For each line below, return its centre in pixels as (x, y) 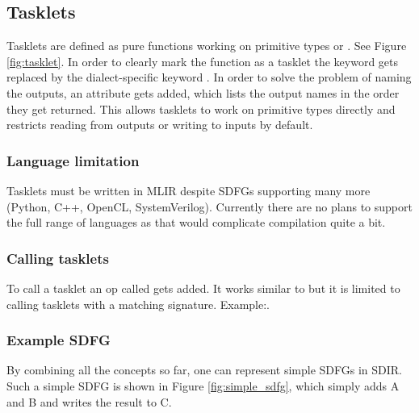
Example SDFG (59, 340)
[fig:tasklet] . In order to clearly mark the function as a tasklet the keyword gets (203, 61)
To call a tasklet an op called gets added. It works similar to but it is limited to (203, 288)
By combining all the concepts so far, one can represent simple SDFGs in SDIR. (204, 370)
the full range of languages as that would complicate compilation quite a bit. (196, 222)
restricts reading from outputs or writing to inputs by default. (160, 125)
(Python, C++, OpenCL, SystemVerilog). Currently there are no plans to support (209, 206)
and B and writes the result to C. (89, 401)
